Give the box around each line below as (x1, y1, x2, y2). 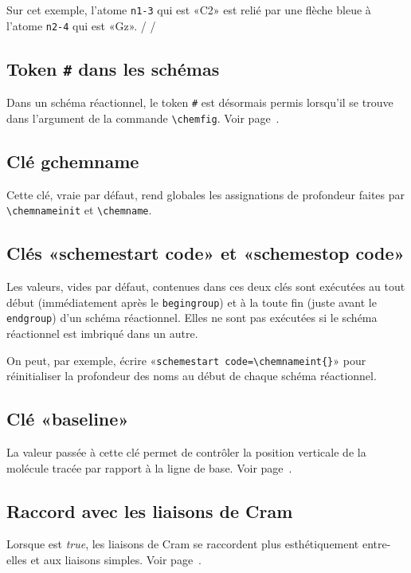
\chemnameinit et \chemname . (6, 202, 152, 218)
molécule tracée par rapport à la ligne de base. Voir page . (6, 459, 292, 476)
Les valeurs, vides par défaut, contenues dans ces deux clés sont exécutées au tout (6, 278, 405, 295)
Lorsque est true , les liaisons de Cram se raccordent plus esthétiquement (6, 536, 359, 552)
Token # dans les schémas (6, 56, 220, 80)
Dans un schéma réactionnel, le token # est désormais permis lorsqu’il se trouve (6, 94, 393, 111)
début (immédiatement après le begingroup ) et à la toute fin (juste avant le (6, 293, 377, 310)
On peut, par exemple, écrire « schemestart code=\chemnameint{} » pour (6, 351, 366, 368)
